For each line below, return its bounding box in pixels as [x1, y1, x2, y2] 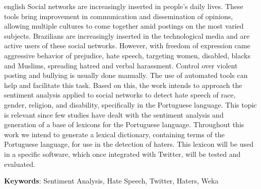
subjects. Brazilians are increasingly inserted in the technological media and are [4, 30, 250, 41]
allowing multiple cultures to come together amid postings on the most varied [4, 21, 244, 31]
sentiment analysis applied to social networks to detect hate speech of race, [4, 89, 236, 100]
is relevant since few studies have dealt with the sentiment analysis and [4, 109, 224, 120]
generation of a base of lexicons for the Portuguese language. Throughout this [4, 119, 244, 130]
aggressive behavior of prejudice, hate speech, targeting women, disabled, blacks [4, 50, 250, 60]
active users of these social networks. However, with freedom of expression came [4, 40, 250, 51]
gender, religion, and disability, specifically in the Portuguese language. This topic [4, 99, 257, 110]
